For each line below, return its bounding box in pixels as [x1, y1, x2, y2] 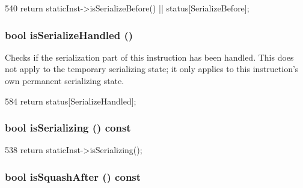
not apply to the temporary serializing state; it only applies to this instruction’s [5, 62, 299, 75]
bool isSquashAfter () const [5, 169, 141, 184]
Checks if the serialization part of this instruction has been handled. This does [5, 50, 294, 63]
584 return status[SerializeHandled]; [5, 94, 136, 107]
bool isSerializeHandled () [5, 27, 133, 42]
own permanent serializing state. [5, 74, 124, 86]
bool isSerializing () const [5, 120, 131, 135]
